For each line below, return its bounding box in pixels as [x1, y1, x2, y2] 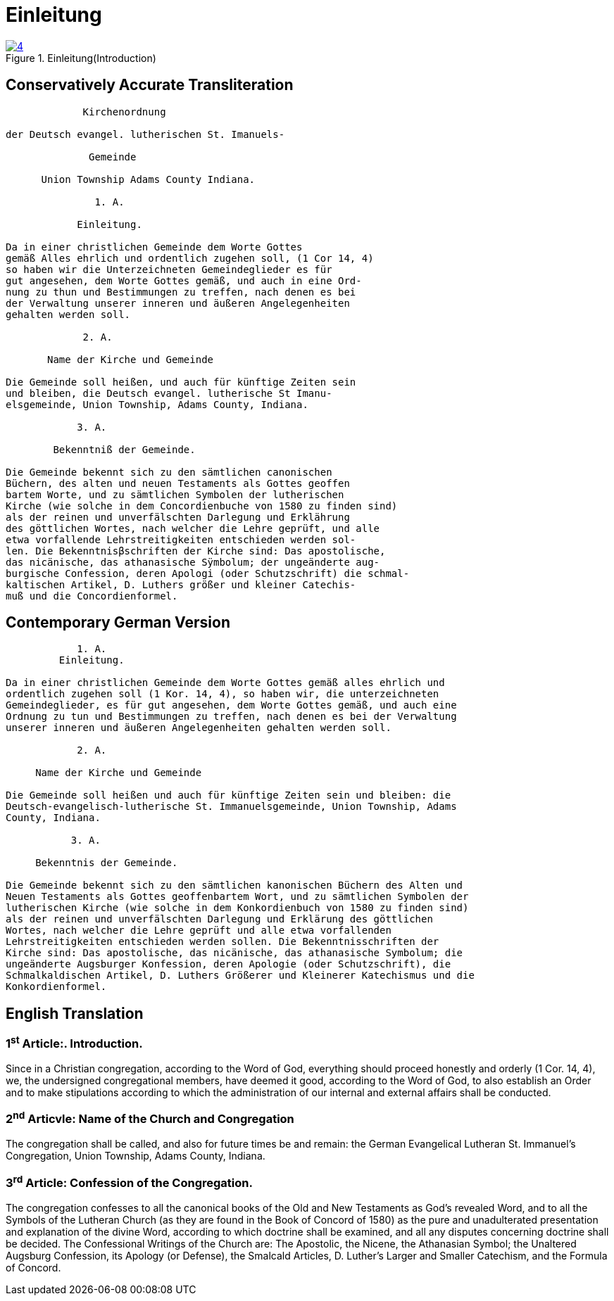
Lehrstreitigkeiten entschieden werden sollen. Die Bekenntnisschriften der [6, 936, 439, 948]
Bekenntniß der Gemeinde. [53, 443, 196, 455]
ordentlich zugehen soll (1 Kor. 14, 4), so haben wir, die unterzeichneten [6, 688, 439, 700]
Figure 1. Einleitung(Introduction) [6, 51, 156, 64]
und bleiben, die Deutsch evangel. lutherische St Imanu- [6, 387, 332, 399]
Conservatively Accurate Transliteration [6, 76, 294, 94]
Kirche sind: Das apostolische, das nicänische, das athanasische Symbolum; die [6, 947, 463, 959]
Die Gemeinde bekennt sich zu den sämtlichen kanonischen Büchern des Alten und [6, 880, 463, 891]
